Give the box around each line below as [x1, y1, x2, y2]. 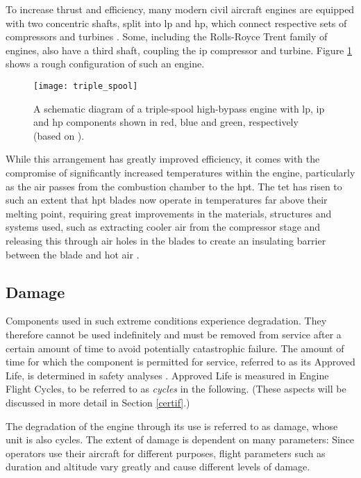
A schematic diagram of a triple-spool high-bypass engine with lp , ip [33, 101, 325, 115]
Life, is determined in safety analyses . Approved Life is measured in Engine [6, 368, 329, 382]
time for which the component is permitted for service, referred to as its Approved [6, 354, 355, 369]
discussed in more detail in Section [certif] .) [6, 395, 190, 409]
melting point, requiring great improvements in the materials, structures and [6, 206, 332, 220]
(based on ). [33, 128, 85, 142]
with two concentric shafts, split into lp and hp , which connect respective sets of [6, 15, 347, 30]
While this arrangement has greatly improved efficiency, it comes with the [6, 151, 320, 166]
